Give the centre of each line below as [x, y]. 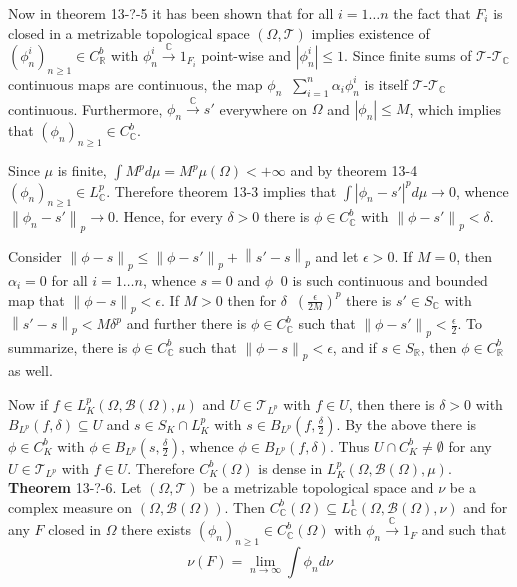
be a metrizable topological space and [318, 487]
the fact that [432, 13]
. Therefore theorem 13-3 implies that [221, 190]
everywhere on [263, 108]
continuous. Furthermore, [85, 108]
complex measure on [70, 506]
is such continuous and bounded [390, 279]
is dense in [290, 467]
